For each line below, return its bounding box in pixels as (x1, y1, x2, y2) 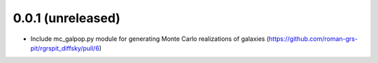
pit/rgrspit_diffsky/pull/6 (30, 44, 99, 52)
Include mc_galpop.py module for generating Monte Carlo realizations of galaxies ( (30, 35, 269, 43)
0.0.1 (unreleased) (13, 10, 120, 26)
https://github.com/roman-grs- (268, 35, 358, 43)
